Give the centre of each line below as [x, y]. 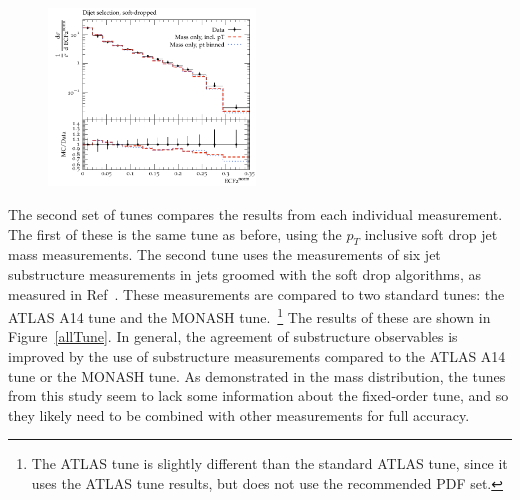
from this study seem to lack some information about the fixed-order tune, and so [258, 395]
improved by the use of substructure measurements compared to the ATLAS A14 [257, 356]
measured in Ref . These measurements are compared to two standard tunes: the [256, 293]
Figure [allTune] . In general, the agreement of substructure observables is [233, 336]
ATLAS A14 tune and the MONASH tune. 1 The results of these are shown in [249, 315]
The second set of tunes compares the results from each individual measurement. [255, 213]
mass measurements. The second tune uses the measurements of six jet [224, 254]
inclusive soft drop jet [431, 233]
